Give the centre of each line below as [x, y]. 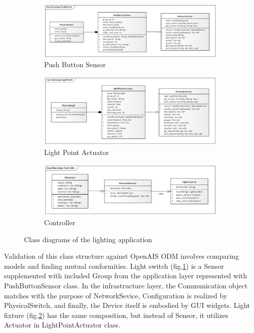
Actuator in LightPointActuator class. [62, 325]
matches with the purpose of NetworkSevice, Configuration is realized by [116, 295]
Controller [60, 222]
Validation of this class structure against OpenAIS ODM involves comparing [121, 256]
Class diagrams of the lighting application [88, 239]
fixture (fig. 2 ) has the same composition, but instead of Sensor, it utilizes [116, 315]
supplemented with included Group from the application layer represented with [126, 276]
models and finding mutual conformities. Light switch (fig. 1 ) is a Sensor [114, 266]
